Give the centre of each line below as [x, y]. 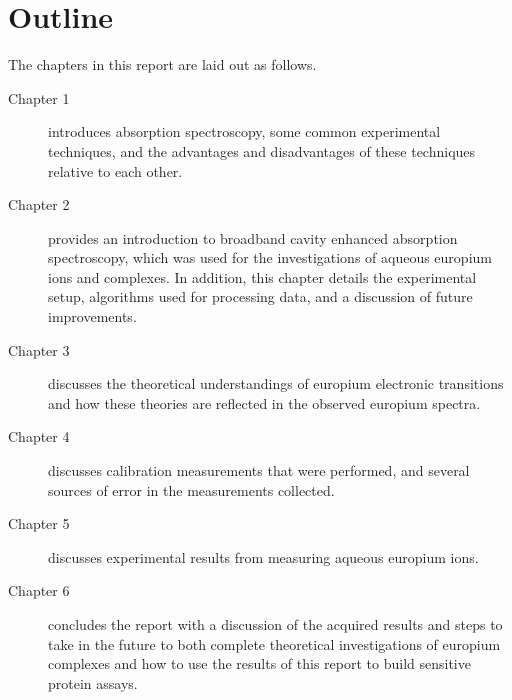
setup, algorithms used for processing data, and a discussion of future [260, 296]
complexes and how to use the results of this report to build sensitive [259, 663]
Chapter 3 [39, 349]
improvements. [92, 316]
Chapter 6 [39, 590]
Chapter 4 [39, 436]
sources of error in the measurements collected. [191, 489]
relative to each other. [115, 170]
